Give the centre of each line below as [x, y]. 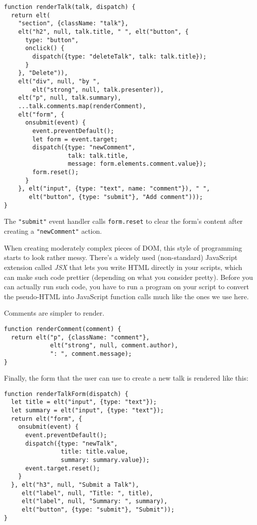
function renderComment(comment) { [63, 329]
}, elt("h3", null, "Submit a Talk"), [75, 485]
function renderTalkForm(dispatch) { [66, 394]
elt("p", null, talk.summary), [70, 98]
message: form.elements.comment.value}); [137, 164]
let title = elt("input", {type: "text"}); [84, 402]
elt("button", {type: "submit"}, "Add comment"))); [116, 197]
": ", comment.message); [91, 354]
